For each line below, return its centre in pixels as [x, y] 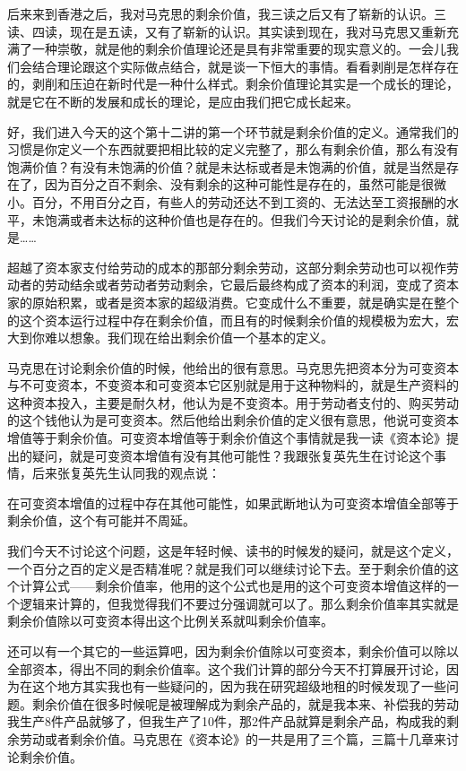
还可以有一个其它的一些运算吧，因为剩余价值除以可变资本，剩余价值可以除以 [233, 651]
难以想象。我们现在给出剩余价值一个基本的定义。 [189, 338]
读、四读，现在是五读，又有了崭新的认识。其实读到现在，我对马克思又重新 [227, 31]
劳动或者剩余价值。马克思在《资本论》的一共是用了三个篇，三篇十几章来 [233, 738]
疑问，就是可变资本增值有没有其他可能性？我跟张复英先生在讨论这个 [233, 455]
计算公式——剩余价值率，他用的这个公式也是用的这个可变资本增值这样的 [233, 586]
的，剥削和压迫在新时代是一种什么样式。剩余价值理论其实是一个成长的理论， [233, 84]
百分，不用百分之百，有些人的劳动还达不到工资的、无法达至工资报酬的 [239, 201]
